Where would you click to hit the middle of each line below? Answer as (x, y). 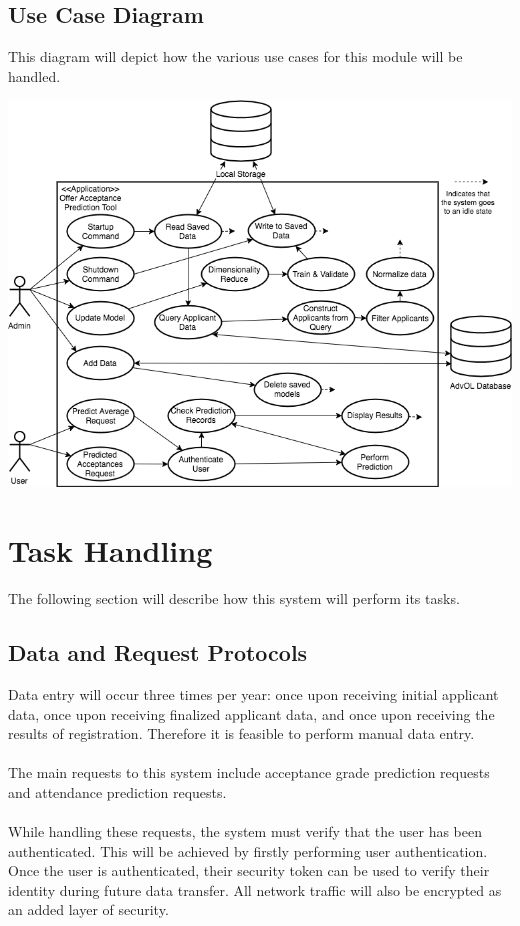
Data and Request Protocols (158, 652)
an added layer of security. (88, 909)
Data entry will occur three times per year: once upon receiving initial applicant (253, 693)
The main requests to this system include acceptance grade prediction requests (249, 772)
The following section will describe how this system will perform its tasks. (234, 598)
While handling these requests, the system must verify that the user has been (245, 831)
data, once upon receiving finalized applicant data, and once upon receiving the (251, 713)
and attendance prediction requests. (117, 791)
